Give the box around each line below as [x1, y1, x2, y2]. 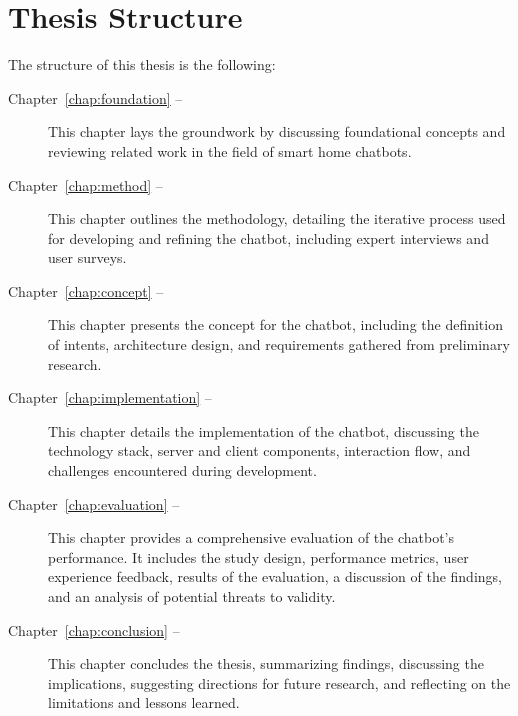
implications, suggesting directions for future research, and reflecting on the [48, 672, 511, 693]
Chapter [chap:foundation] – [8, 87, 183, 108]
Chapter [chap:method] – [8, 174, 163, 195]
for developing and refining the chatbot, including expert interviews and [48, 227, 489, 248]
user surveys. [48, 247, 127, 268]
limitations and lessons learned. [48, 692, 240, 713]
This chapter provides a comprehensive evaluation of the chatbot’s [48, 527, 455, 548]
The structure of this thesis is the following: [8, 54, 276, 75]
